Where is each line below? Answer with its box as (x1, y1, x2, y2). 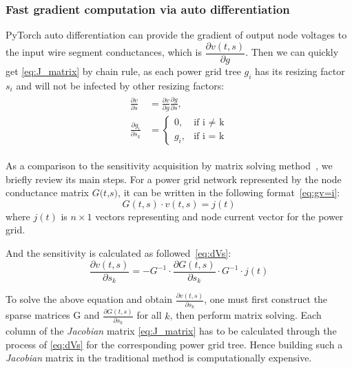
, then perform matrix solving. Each (169, 308, 322, 322)
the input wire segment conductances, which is (6, 45, 202, 59)
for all (136, 308, 162, 322)
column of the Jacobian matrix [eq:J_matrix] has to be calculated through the (6, 324, 337, 338)
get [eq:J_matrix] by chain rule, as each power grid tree (6, 63, 241, 78)
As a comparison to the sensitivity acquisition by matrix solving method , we (6, 158, 333, 172)
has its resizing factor (255, 63, 345, 78)
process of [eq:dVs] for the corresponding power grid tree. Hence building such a (6, 337, 343, 351)
